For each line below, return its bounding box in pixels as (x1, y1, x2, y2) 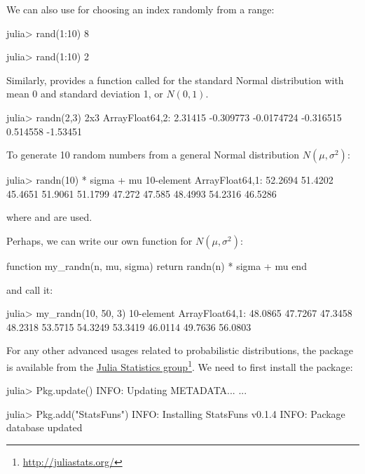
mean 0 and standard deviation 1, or (6, 86, 163, 101)
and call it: (6, 282, 53, 297)
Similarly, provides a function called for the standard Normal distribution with (6, 72, 344, 87)
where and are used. (6, 210, 92, 224)
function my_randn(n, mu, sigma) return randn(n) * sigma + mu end (6, 258, 307, 273)
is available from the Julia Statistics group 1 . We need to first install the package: (6, 357, 353, 374)
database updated (6, 420, 83, 435)
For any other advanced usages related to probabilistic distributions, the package (6, 343, 354, 358)
